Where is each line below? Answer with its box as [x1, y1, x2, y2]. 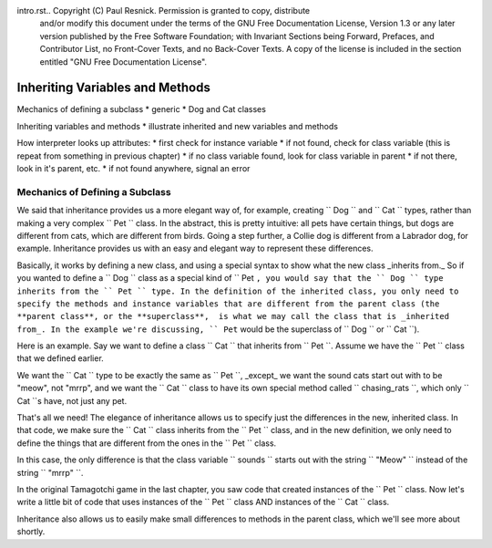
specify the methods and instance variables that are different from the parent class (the [16, 298, 440, 309]
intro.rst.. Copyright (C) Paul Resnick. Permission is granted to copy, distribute [16, 5, 311, 16]
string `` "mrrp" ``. [16, 467, 84, 478]
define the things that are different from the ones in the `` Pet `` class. [16, 438, 277, 449]
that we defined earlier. [16, 353, 104, 364]
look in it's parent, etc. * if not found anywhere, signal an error [16, 163, 251, 174]
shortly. [16, 526, 46, 537]
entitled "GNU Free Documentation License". [39, 56, 208, 67]
